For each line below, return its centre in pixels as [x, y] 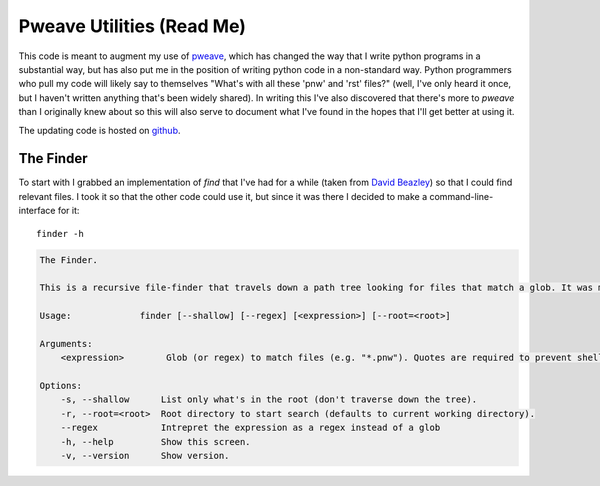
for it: [68, 211]
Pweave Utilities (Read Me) [132, 26]
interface [37, 211]
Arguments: [66, 343]
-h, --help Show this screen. [155, 441]
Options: [61, 386]
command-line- [461, 196]
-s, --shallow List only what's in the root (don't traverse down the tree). [269, 399]
